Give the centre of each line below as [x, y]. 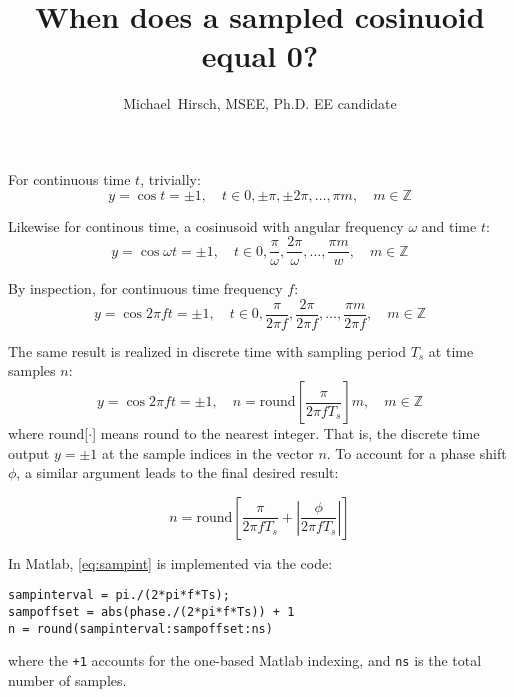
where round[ [48, 433]
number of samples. [67, 680]
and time [449, 225]
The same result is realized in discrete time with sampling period [207, 350]
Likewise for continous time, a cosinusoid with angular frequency [206, 225]
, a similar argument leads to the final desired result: [177, 472]
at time [451, 350]
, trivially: [170, 178]
